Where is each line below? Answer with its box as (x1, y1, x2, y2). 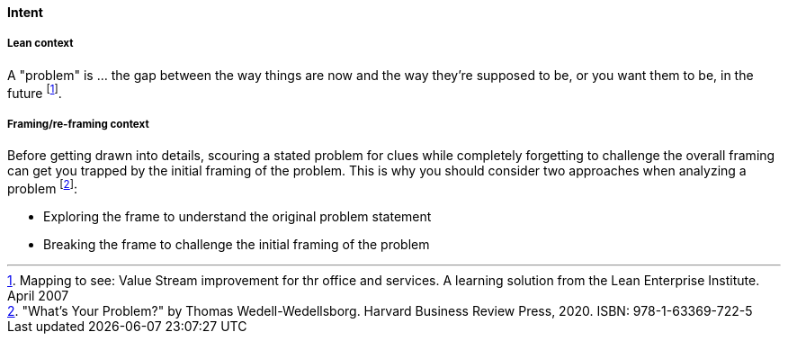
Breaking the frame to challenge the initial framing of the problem (43, 236, 430, 252)
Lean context (7, 37, 74, 50)
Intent (7, 4, 43, 20)
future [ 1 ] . (7, 82, 62, 101)
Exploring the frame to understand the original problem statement (43, 208, 432, 224)
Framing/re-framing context (7, 117, 149, 130)
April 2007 (7, 287, 69, 303)
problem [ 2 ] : (7, 178, 78, 196)
